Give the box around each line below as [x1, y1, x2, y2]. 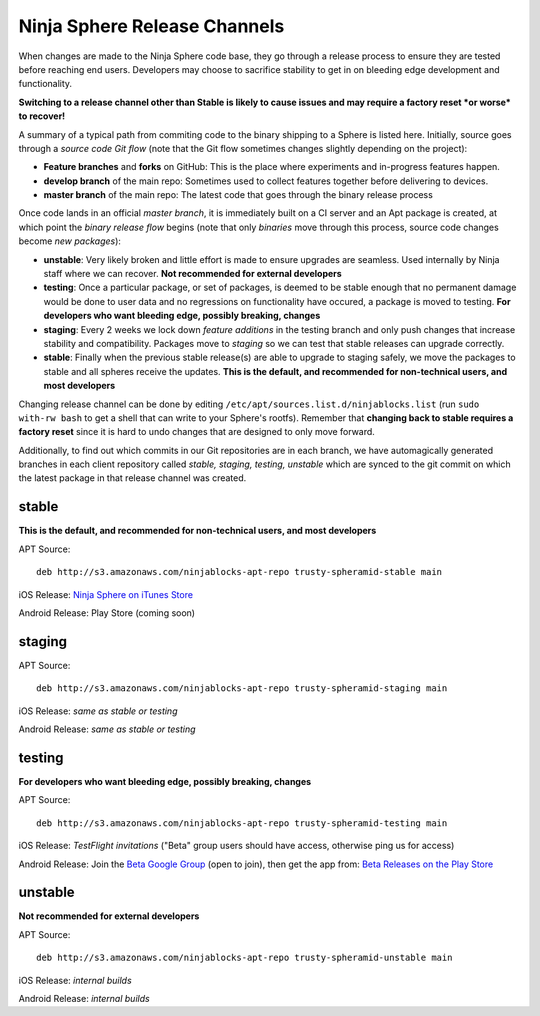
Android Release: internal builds [18, 992, 150, 1004]
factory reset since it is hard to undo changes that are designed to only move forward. [18, 426, 375, 438]
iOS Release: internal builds [18, 974, 132, 986]
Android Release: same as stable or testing [18, 723, 196, 735]
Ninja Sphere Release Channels [18, 15, 285, 37]
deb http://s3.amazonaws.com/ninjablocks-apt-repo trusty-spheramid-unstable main [36, 952, 453, 964]
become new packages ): [18, 235, 122, 247]
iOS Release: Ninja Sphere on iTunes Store [18, 588, 194, 600]
